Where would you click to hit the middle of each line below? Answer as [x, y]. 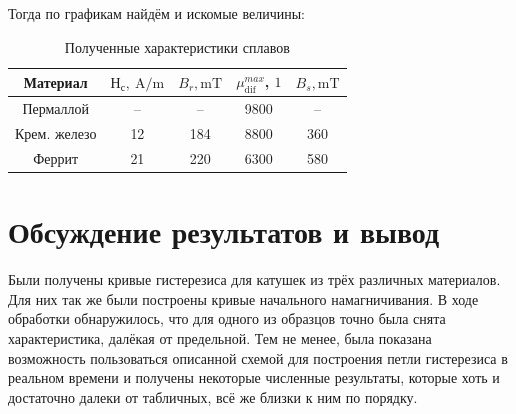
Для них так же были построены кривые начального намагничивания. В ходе [243, 298]
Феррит [56, 157]
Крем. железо [56, 133]
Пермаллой [56, 108]
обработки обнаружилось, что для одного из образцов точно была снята [227, 318]
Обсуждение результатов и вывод [224, 231]
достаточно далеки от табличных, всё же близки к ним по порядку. [213, 396]
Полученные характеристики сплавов [177, 46]
